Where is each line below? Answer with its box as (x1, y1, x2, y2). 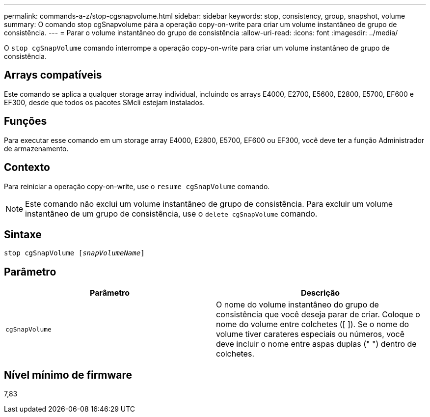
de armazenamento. (4, 144, 69, 153)
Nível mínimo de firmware (4, 368, 133, 381)
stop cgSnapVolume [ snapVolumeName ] (4, 249, 145, 257)
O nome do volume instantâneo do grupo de (216, 300, 379, 310)
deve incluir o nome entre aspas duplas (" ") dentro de (216, 339, 417, 349)
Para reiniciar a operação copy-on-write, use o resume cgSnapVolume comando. (4, 182, 270, 191)
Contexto (4, 161, 50, 174)
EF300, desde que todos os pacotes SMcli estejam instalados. (4, 98, 205, 107)
